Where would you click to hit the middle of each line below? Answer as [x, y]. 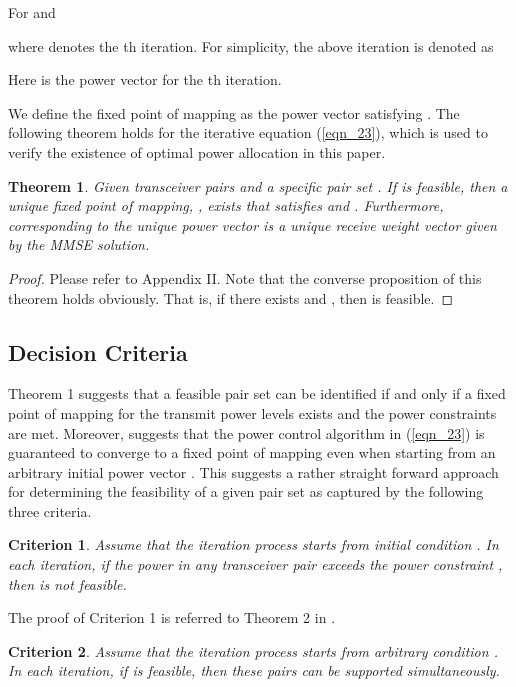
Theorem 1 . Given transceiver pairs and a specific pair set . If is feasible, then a [258, 185]
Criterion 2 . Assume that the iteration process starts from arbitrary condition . [253, 650]
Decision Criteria [98, 351]
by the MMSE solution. [79, 244]
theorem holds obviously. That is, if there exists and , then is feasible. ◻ [231, 297]
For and [32, 12]
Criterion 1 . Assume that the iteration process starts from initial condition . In [253, 544]
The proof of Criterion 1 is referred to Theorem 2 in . [172, 617]
